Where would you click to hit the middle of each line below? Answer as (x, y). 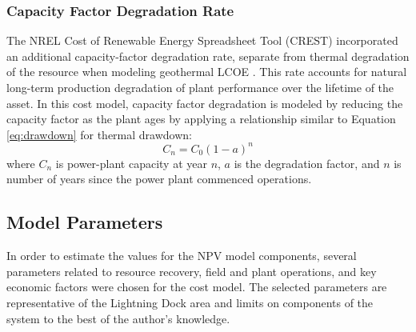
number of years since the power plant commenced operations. (159, 179)
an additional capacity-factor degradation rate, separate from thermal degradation (208, 56)
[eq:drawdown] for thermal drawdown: (99, 134)
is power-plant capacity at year (131, 163)
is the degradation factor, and (307, 163)
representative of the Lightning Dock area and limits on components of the (190, 303)
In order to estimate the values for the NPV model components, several (182, 256)
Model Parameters (85, 222)
